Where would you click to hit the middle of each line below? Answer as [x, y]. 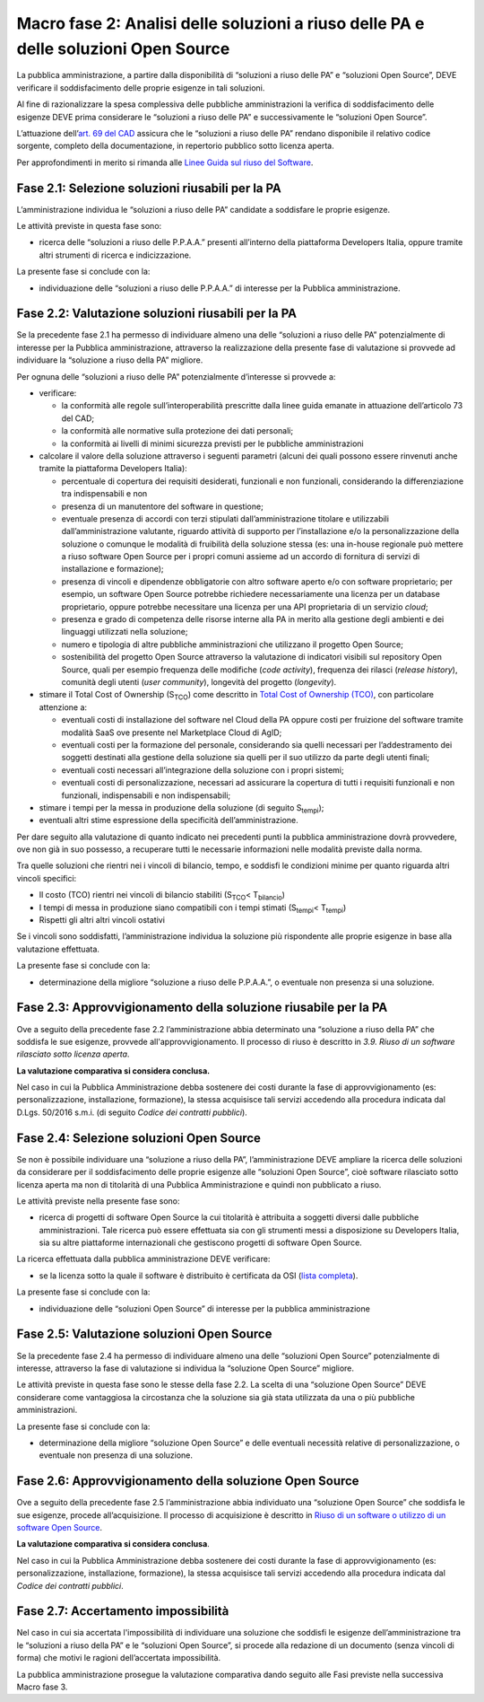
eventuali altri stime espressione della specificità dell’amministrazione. [169, 820]
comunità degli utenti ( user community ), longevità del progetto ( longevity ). [199, 682]
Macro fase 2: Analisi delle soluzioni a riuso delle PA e [220, 23]
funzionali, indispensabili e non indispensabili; [146, 795]
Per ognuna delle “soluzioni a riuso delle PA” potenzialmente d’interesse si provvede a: [176, 376]
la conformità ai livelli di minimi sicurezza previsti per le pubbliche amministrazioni [212, 443]
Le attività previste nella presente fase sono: [98, 1201]
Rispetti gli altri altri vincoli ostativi [102, 920]
